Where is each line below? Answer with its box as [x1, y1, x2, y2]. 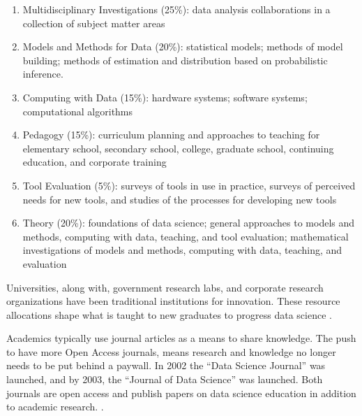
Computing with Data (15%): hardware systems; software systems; [22, 89, 308, 104]
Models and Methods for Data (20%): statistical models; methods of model [22, 39, 343, 54]
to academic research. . [6, 399, 104, 414]
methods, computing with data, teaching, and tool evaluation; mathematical [22, 229, 349, 243]
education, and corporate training [22, 155, 167, 169]
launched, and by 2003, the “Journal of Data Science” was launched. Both [6, 372, 323, 387]
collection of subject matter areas [22, 15, 165, 30]
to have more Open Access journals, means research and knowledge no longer [6, 344, 336, 359]
